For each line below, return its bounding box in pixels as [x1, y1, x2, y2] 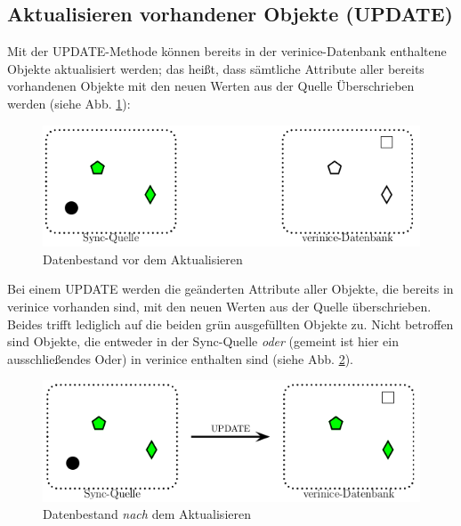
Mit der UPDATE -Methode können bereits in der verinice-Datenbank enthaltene [7, 42, 447, 61]
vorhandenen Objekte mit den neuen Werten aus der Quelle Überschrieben [7, 77, 415, 95]
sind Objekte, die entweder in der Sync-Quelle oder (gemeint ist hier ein [7, 332, 399, 351]
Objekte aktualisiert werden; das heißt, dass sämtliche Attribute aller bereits [7, 59, 425, 77]
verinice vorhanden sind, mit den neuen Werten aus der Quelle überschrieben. [7, 296, 432, 315]
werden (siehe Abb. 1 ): [7, 93, 131, 112]
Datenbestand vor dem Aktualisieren [43, 249, 243, 268]
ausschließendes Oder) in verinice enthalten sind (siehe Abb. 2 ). [7, 349, 353, 368]
